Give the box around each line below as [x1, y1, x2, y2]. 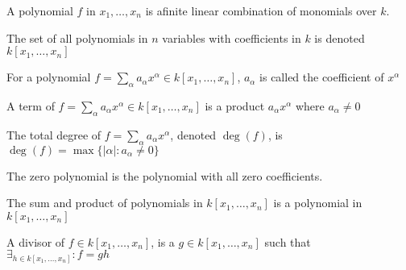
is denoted [314, 29, 365, 46]
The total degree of [6, 126, 101, 143]
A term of [6, 97, 55, 114]
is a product [205, 97, 265, 114]
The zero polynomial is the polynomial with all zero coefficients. [6, 167, 323, 184]
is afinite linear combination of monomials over [145, 2, 377, 19]
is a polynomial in [273, 194, 362, 211]
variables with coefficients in [162, 29, 301, 46]
